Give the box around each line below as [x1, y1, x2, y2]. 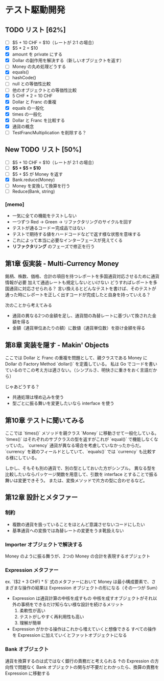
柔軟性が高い [19, 608, 46, 614]
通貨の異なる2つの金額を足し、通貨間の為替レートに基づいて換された [12, 313, 152, 319]
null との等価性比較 [12, 81, 51, 87]
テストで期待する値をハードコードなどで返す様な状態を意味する [12, 231, 141, 237]
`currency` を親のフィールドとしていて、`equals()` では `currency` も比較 [5, 448, 152, 454]
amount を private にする [12, 51, 63, 57]
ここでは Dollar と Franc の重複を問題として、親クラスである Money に [5, 355, 148, 361]
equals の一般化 [12, 105, 45, 111]
